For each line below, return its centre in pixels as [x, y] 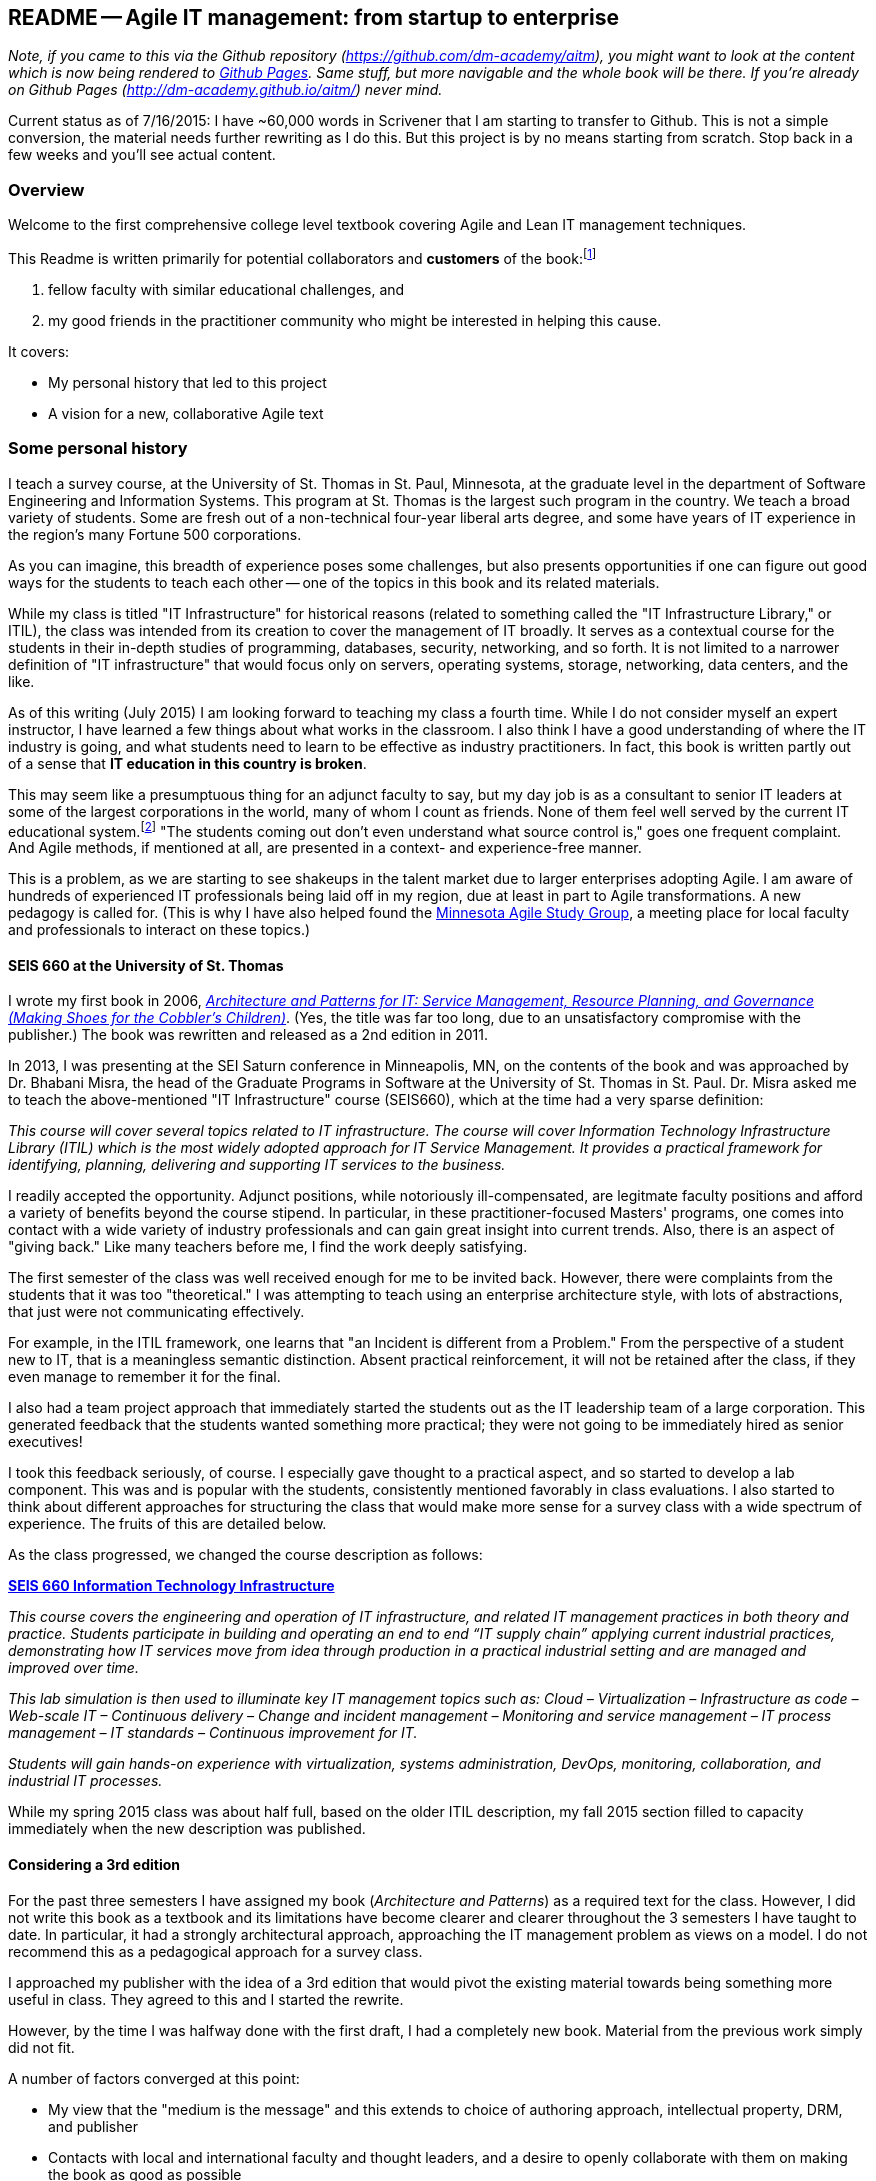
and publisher [93, 2126]
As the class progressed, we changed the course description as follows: [245, 1555]
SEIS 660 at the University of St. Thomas [146, 965]
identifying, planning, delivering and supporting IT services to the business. [257, 1165]
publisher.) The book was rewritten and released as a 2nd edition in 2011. [248, 1035]
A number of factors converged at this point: [154, 2078]
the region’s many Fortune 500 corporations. [155, 534]
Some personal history [98, 448]
